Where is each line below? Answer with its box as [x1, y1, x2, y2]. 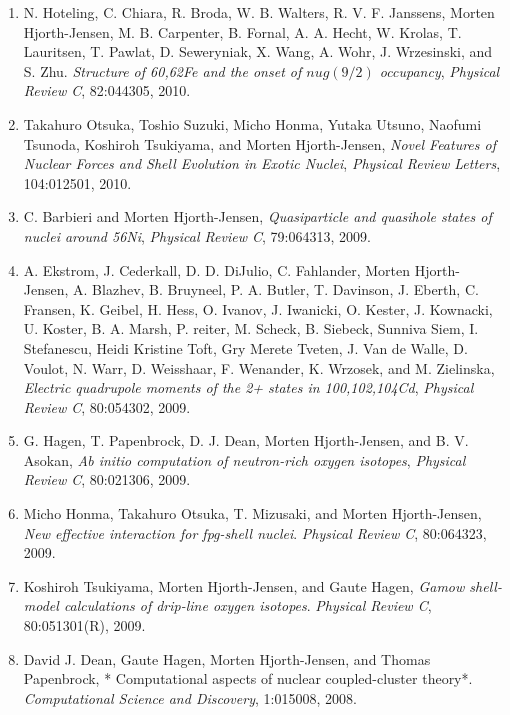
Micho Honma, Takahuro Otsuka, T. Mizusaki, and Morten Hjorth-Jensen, [23, 503, 482, 524]
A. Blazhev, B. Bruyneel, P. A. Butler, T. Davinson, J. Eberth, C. [73, 279, 479, 300]
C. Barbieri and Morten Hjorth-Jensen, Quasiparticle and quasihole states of [23, 206, 492, 227]
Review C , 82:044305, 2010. [23, 80, 191, 101]
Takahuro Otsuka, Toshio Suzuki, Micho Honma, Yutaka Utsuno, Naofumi [23, 113, 482, 134]
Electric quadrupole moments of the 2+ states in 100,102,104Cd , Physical [23, 377, 474, 398]
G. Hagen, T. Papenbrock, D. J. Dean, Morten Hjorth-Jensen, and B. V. [23, 430, 469, 451]
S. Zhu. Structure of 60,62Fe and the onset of [23, 60, 302, 81]
